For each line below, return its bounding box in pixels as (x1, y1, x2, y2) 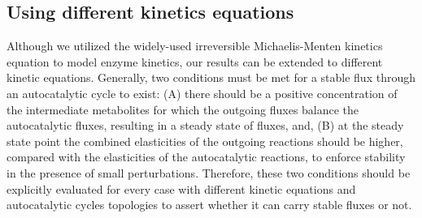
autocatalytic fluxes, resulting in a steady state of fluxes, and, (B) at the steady (7, 117, 404, 134)
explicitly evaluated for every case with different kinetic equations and (7, 180, 356, 197)
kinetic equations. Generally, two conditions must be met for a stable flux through (7, 69, 415, 86)
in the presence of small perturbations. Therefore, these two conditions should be (7, 164, 411, 181)
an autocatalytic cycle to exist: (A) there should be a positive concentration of (7, 84, 398, 101)
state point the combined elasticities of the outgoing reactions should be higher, (7, 132, 403, 149)
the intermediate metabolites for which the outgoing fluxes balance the (7, 100, 359, 118)
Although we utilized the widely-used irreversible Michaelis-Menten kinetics (7, 37, 383, 54)
